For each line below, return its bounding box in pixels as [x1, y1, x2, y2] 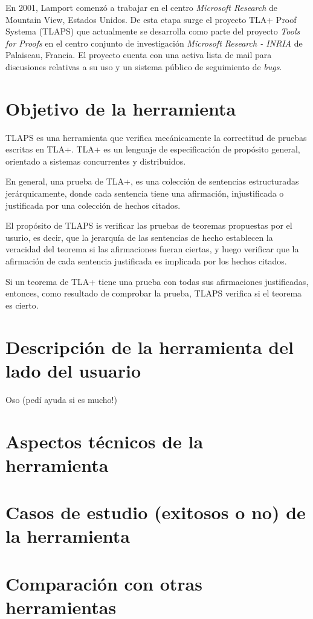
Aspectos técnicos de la [5, 428, 204, 453]
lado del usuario [5, 358, 141, 382]
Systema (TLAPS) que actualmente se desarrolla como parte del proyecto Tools [5, 25, 300, 38]
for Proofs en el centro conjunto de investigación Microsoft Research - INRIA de [5, 36, 303, 49]
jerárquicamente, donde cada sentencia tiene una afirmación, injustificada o [5, 187, 284, 200]
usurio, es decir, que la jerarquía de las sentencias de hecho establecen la [5, 231, 273, 243]
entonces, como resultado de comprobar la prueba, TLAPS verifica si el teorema [5, 287, 302, 300]
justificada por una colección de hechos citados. [5, 198, 181, 211]
